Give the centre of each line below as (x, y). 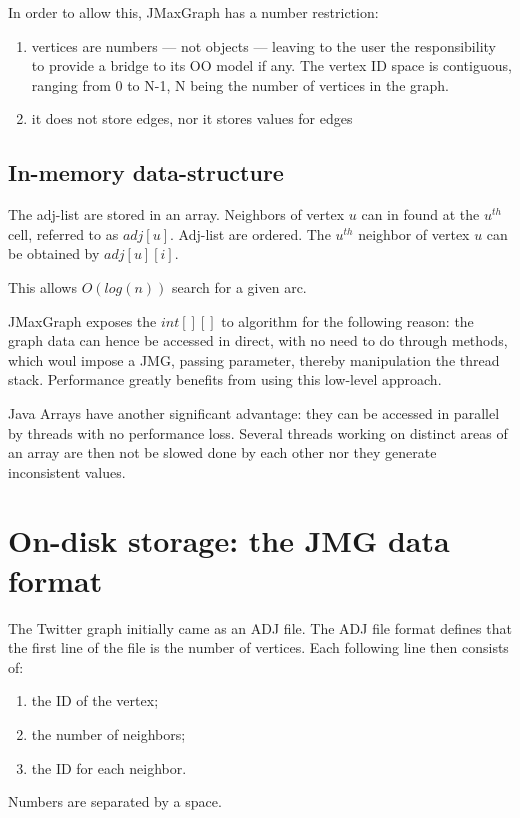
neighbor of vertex (414, 233)
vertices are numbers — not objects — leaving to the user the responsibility (263, 45)
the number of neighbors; (108, 733)
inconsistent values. (67, 471)
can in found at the (420, 214)
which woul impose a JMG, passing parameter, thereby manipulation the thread (254, 359)
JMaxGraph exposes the (82, 320)
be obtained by (54, 253)
